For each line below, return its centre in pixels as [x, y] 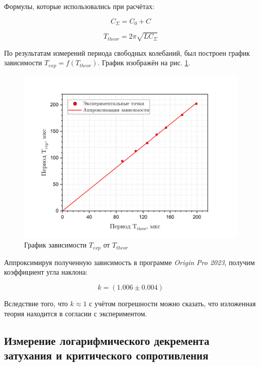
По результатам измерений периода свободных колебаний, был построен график [127, 52]
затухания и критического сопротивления [106, 355]
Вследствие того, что [36, 303]
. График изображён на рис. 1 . [144, 63]
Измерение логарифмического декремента [107, 340]
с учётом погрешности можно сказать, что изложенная [172, 303]
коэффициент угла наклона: [46, 272]
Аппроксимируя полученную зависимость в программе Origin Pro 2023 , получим [129, 262]
